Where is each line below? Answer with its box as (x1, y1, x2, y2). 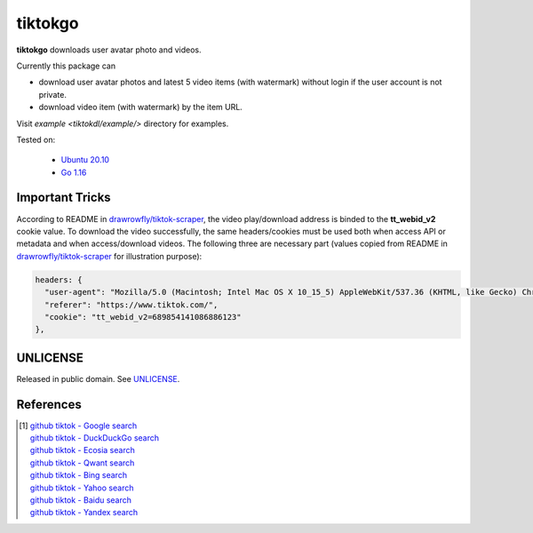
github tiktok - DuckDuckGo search (29, 433, 160, 443)
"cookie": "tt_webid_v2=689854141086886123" (44, 312, 242, 322)
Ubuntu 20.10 (60, 155, 110, 165)
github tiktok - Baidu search (29, 495, 132, 505)
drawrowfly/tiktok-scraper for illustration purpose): (16, 251, 203, 261)
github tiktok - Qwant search (29, 457, 135, 468)
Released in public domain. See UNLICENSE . (16, 373, 180, 384)
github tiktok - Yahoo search (29, 482, 134, 493)
